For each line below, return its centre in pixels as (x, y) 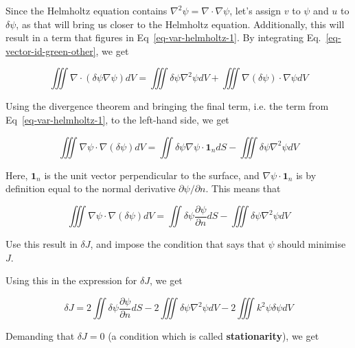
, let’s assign (255, 10)
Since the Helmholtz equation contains (87, 10)
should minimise (312, 244)
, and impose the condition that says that (177, 244)
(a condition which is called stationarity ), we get (214, 336)
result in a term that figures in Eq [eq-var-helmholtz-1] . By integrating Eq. (163, 37)
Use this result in (42, 244)
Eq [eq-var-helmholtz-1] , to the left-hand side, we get (117, 119)
